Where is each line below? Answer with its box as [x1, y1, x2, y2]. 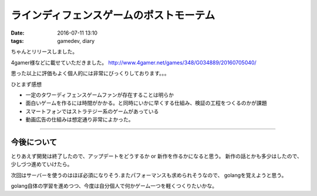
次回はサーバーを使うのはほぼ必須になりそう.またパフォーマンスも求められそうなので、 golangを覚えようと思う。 [11, 171, 287, 178]
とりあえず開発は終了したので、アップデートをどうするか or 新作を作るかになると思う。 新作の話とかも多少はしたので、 [11, 153, 302, 160]
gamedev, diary [57, 37, 95, 44]
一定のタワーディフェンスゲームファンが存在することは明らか [25, 91, 174, 98]
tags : [11, 37, 24, 44]
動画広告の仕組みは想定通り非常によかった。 [25, 116, 134, 123]
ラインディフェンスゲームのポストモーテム [11, 9, 215, 22]
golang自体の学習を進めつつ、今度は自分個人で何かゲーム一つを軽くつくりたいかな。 [11, 183, 218, 190]
